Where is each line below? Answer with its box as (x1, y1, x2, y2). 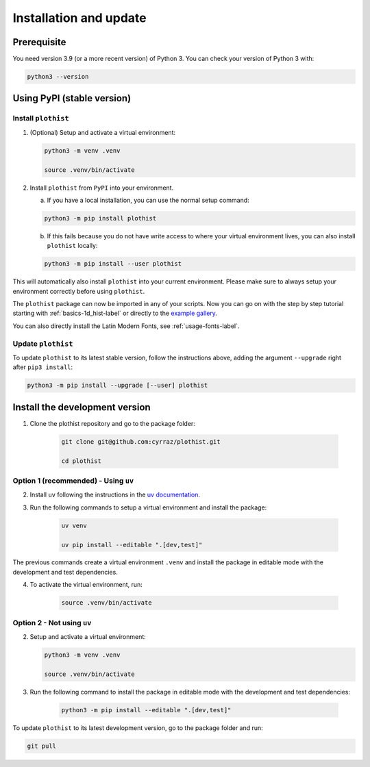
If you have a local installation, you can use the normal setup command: (47, 196, 249, 204)
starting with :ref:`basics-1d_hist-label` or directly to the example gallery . (12, 309, 217, 318)
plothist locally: (47, 242, 98, 250)
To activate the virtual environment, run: (29, 581, 143, 589)
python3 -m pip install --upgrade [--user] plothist (27, 381, 208, 390)
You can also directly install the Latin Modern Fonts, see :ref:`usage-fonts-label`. (12, 322, 240, 330)
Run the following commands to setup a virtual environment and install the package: (29, 503, 267, 512)
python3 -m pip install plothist (44, 214, 157, 222)
